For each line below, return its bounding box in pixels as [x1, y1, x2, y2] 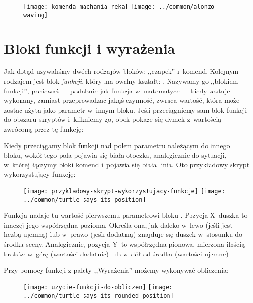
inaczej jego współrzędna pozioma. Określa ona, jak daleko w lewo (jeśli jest [4, 219, 232, 230]
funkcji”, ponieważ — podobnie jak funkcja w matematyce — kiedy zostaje [4, 85, 230, 95]
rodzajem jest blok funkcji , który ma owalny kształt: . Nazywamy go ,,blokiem [4, 76, 238, 86]
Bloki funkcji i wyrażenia [4, 38, 175, 58]
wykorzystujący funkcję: [4, 169, 76, 179]
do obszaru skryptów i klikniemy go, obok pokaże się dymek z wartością [4, 114, 222, 124]
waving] [23, 11, 48, 19]
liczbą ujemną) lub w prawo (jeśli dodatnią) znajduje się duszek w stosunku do [4, 229, 243, 239]
